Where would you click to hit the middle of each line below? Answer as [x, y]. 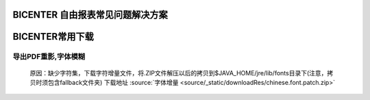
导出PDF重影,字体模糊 [49, 57]
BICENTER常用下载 [53, 37]
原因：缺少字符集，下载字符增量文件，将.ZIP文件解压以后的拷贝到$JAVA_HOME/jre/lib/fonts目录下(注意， [178, 73]
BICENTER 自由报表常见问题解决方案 [90, 15]
